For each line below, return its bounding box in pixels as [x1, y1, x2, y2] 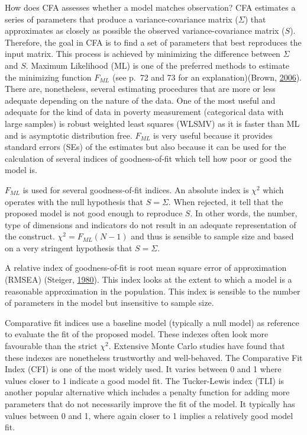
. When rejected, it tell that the [168, 195, 283, 207]
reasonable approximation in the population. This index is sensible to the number [5, 284, 300, 297]
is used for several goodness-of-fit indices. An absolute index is [22, 183, 249, 196]
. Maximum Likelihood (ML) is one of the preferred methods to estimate [25, 59, 290, 71]
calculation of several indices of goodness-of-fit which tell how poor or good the [5, 152, 292, 164]
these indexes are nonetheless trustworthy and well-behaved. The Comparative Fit [5, 351, 303, 363]
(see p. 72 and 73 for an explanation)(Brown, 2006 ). [112, 71, 302, 83]
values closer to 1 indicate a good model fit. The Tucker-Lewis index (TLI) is [5, 374, 285, 386]
